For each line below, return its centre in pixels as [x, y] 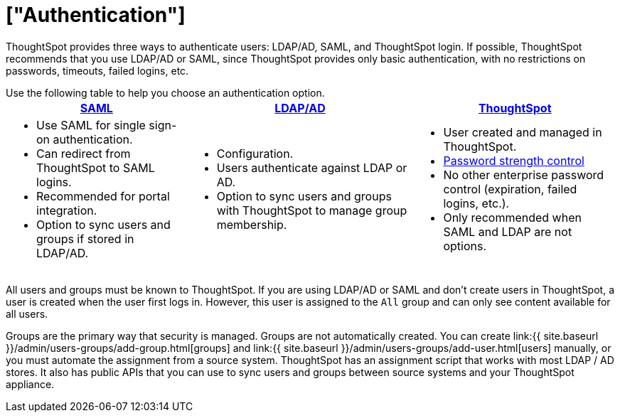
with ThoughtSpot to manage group [312, 210]
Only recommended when [512, 217]
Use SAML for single [91, 125]
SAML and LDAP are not [508, 231]
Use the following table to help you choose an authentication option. [165, 92]
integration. [67, 210]
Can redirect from [84, 153]
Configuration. [255, 153]
